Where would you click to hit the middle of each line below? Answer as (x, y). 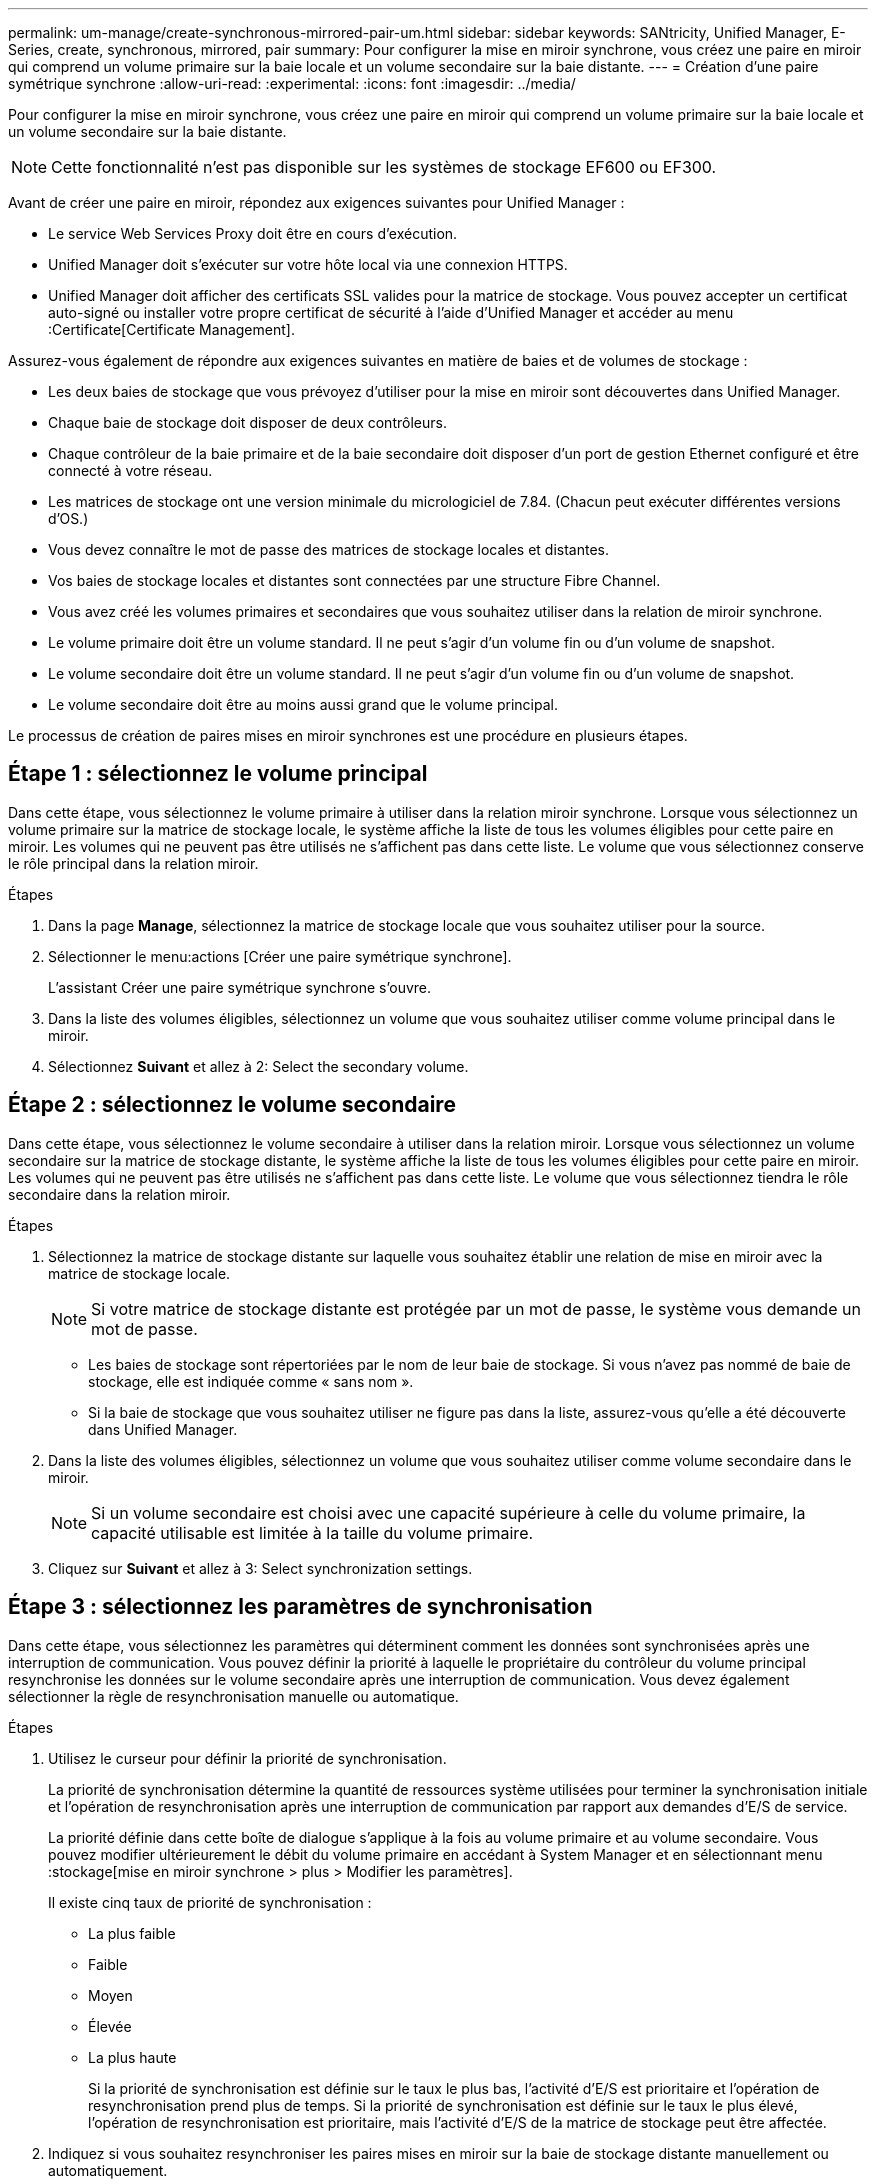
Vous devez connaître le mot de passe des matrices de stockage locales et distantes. (329, 549)
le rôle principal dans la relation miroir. (133, 863)
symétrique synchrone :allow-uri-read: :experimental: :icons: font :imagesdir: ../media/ (292, 83)
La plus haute (132, 2057)
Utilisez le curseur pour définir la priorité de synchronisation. (247, 1758)
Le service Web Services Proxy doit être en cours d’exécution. (253, 233)
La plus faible (132, 1933)
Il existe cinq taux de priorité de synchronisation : (210, 1902)
